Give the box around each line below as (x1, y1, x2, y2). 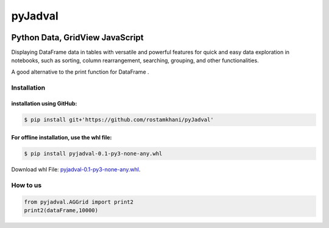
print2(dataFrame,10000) (24, 207, 99, 213)
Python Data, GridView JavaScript (11, 32, 144, 43)
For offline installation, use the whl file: (11, 134, 112, 141)
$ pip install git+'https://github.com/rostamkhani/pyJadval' (24, 116, 214, 123)
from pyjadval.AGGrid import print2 (24, 198, 134, 205)
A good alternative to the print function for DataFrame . (11, 68, 149, 76)
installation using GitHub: (11, 100, 77, 107)
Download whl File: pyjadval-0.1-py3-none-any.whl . (11, 165, 141, 173)
